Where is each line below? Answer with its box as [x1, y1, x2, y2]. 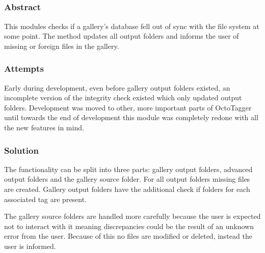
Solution [4, 144, 39, 156]
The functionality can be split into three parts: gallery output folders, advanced [4, 163, 253, 174]
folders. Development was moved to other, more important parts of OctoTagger [4, 102, 252, 113]
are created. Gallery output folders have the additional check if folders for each [4, 184, 250, 194]
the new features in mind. [4, 122, 84, 133]
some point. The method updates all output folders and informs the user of [4, 31, 239, 41]
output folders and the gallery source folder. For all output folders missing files [4, 174, 250, 184]
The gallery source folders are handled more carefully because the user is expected [4, 211, 261, 221]
